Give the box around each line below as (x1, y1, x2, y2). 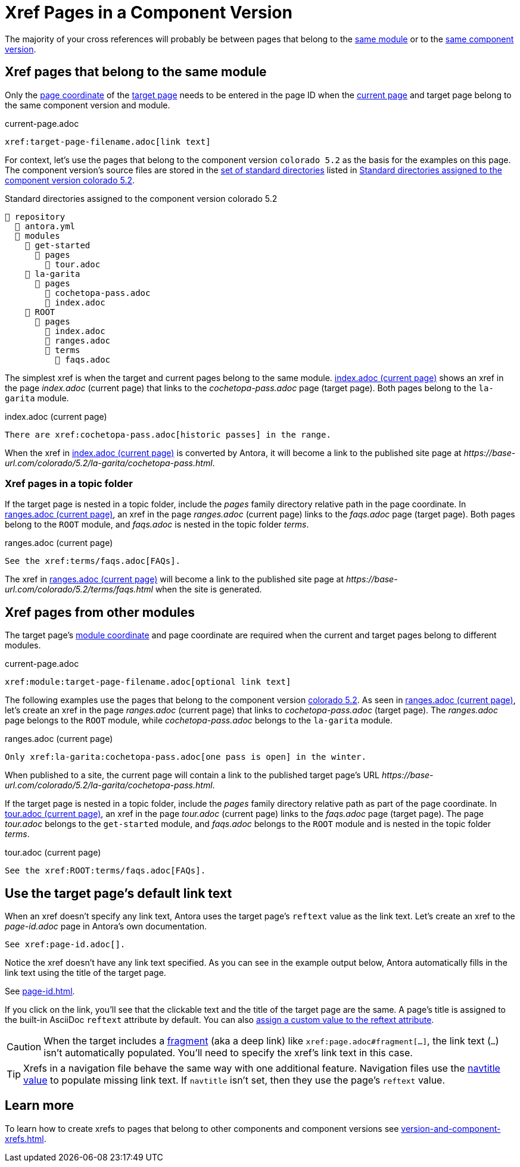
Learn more (5, 1098, 74, 1113)
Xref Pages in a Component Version (5, 2, 292, 23)
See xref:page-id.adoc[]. (5, 940, 126, 950)
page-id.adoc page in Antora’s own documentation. (5, 921, 207, 932)
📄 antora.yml (14, 221, 76, 231)
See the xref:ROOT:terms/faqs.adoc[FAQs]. (5, 866, 206, 876)
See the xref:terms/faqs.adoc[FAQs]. (5, 556, 181, 566)
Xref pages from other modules (5, 604, 195, 620)
